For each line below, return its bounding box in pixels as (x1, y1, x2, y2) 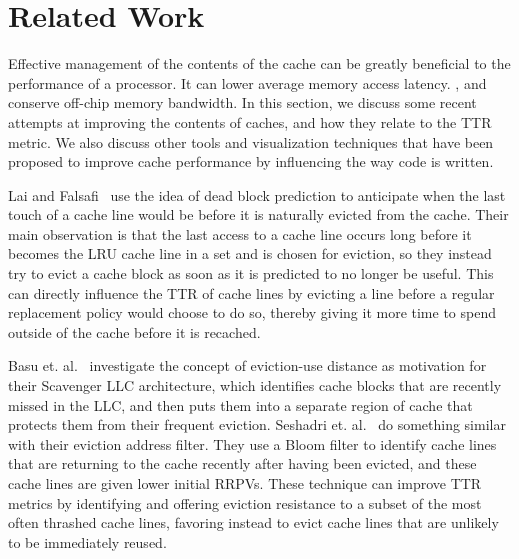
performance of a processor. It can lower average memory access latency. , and (8, 72, 487, 93)
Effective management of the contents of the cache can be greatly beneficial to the (8, 53, 511, 74)
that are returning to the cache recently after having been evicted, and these (8, 453, 477, 474)
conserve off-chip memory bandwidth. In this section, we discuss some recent (8, 92, 477, 113)
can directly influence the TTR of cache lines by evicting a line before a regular (8, 282, 495, 303)
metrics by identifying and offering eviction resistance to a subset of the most (8, 492, 482, 513)
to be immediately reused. (8, 531, 167, 552)
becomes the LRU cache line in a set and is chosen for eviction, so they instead (8, 243, 492, 264)
